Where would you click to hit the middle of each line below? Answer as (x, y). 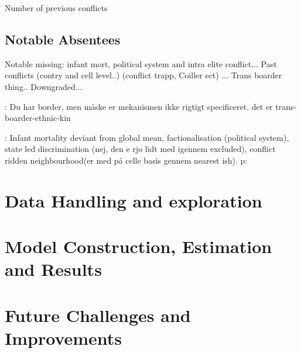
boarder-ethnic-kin (38, 118)
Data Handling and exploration (134, 200)
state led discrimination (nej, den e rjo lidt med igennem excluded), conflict (140, 149)
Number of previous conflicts (56, 8)
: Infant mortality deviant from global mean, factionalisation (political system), (147, 137)
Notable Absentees (63, 39)
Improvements (64, 338)
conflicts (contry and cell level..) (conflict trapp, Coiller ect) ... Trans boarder (143, 75)
